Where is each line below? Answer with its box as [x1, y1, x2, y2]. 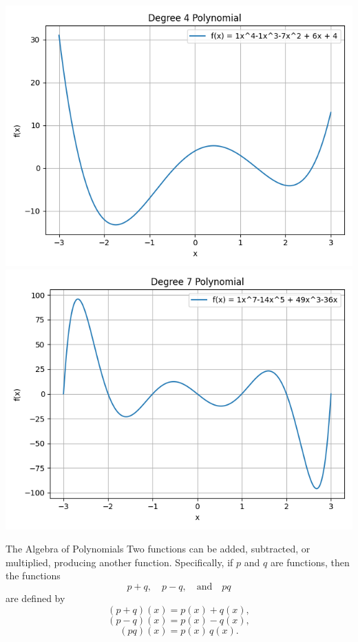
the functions [6, 568, 61, 583]
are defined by [6, 590, 65, 605]
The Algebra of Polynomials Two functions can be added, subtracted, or [6, 541, 310, 556]
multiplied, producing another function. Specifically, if [6, 555, 233, 569]
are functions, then [270, 555, 350, 569]
